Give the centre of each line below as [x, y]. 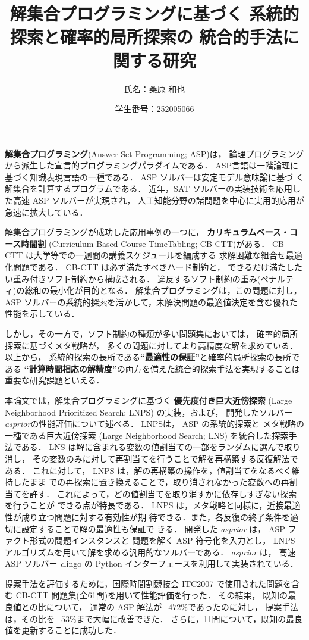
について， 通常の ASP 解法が [104, 607]
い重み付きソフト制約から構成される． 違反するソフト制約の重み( [133, 278]
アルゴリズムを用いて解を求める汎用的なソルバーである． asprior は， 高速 [150, 552]
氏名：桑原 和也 [154, 88]
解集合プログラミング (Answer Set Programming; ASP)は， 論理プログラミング [154, 153]
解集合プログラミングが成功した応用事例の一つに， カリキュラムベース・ [147, 232]
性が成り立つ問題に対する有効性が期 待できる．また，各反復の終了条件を [148, 516]
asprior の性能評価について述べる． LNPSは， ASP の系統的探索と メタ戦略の [154, 424]
